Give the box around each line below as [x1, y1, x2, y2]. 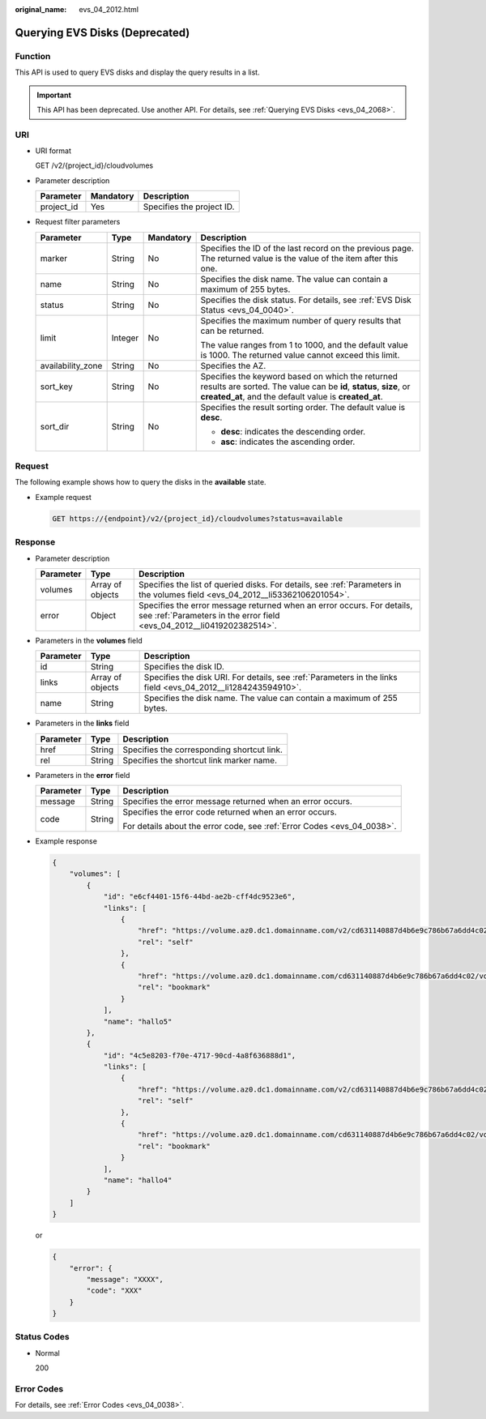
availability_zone [40, 360, 103, 371]
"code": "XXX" [86, 1286, 143, 1296]
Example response [35, 836, 97, 846]
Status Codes [15, 1331, 70, 1343]
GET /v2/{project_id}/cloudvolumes [35, 160, 154, 170]
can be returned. [200, 325, 265, 336]
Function [15, 50, 51, 62]
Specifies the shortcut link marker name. [122, 754, 278, 766]
